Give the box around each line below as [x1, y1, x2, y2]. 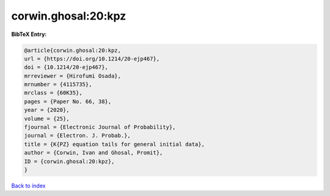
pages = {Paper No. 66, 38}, [24, 98, 112, 105]
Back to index [11, 182, 46, 189]
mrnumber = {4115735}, [24, 81, 92, 88]
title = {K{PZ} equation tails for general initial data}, [24, 140, 205, 148]
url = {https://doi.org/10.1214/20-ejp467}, [24, 55, 160, 62]
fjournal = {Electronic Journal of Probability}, [24, 124, 176, 131]
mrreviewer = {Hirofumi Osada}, [24, 72, 122, 79]
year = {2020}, [24, 107, 70, 114]
